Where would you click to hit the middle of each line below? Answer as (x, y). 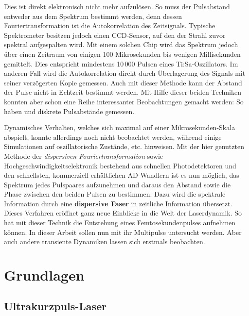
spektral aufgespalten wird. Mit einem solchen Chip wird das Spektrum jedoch (121, 44)
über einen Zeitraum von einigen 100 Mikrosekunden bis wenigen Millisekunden (122, 54)
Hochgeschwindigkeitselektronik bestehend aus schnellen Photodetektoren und (120, 165)
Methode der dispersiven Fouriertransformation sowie (84, 156)
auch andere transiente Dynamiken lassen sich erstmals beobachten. (105, 241)
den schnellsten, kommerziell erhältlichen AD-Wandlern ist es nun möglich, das (122, 175)
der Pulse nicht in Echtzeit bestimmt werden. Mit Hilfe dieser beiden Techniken (123, 92)
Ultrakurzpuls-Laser (55, 306)
